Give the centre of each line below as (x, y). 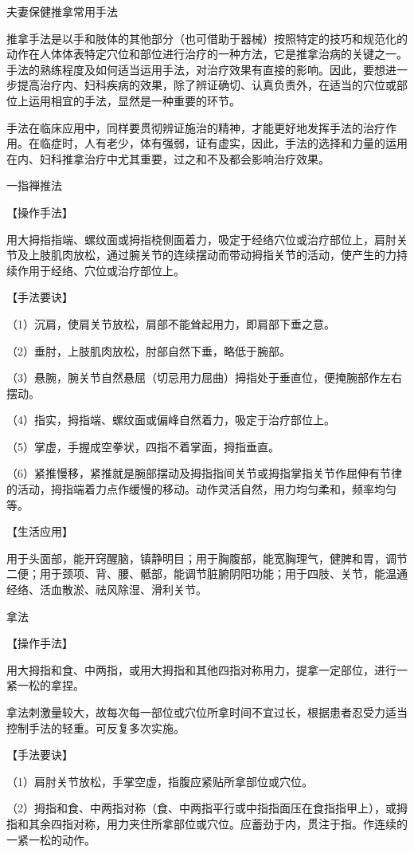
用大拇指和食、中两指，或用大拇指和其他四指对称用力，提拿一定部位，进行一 (207, 669)
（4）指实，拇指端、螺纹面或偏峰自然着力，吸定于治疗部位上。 (171, 420)
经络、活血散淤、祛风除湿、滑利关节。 (107, 590)
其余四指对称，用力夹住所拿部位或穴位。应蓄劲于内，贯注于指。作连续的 (218, 823)
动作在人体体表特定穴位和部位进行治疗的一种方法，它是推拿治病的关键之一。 (207, 54)
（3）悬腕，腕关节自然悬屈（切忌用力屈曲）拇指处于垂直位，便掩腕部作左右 (204, 377)
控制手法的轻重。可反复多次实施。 (96, 727)
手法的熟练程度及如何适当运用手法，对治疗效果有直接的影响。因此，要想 (196, 69)
